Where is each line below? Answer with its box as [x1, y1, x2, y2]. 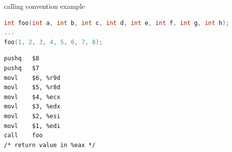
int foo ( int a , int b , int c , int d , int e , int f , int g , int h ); [4, 19, 230, 26]
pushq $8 [4, 55, 39, 62]
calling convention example [4, 1, 85, 11]
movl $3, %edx [4, 103, 60, 110]
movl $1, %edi [4, 122, 60, 129]
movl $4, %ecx [4, 93, 60, 101]
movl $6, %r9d [4, 74, 60, 81]
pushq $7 [4, 64, 39, 72]
